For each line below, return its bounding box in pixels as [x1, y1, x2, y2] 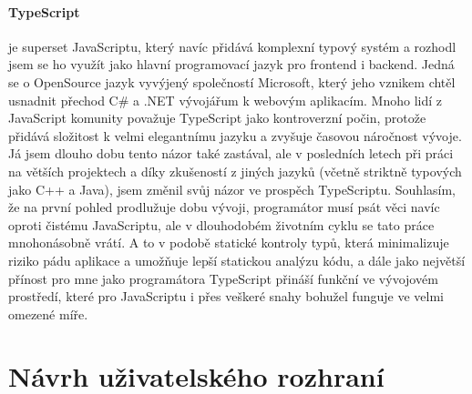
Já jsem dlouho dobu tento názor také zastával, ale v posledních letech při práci [8, 144, 454, 163]
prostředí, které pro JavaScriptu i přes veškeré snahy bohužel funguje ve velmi [8, 287, 444, 306]
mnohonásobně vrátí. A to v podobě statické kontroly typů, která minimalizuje [8, 233, 449, 252]
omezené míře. [8, 304, 88, 323]
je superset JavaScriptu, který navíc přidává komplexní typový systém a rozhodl [8, 36, 457, 56]
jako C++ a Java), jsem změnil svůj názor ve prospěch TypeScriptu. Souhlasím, [8, 179, 457, 198]
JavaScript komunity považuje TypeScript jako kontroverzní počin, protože [8, 108, 426, 127]
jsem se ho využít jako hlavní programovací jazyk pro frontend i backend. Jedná [8, 55, 455, 74]
